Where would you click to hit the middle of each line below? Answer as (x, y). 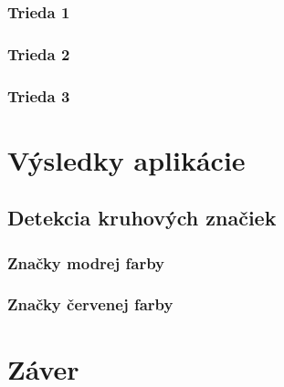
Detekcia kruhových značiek (142, 218)
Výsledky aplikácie (126, 159)
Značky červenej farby (90, 304)
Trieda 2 (39, 53)
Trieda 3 (39, 95)
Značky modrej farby (86, 262)
